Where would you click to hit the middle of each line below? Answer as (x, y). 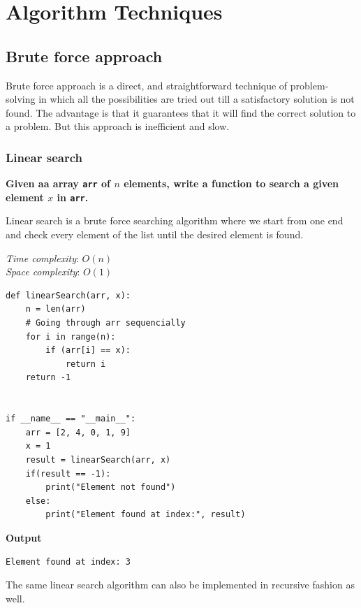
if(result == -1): (68, 473)
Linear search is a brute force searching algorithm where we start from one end (175, 220)
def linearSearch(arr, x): (68, 295)
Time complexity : (42, 258)
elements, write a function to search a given (231, 183)
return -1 (48, 378)
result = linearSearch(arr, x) (98, 459)
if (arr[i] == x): (88, 350)
